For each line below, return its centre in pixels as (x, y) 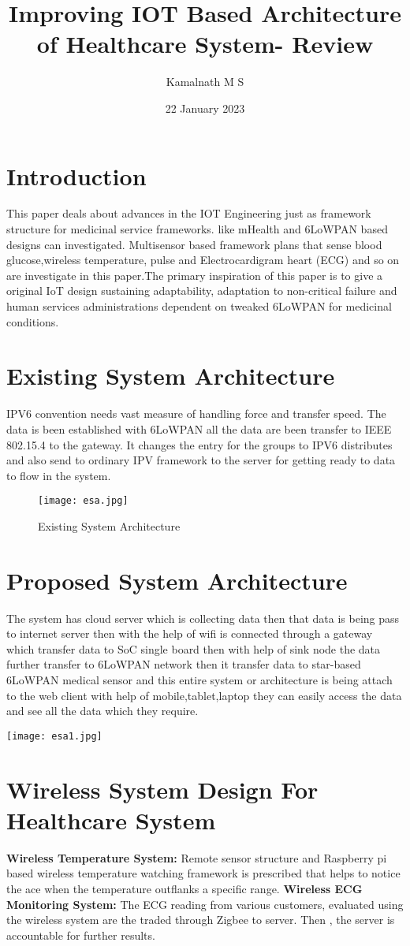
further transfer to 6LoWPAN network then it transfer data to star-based (184, 664)
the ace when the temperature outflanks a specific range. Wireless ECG (184, 888)
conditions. (33, 321)
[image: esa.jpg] (83, 501)
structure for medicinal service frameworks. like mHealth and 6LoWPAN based (197, 229)
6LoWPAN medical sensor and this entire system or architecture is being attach (199, 680)
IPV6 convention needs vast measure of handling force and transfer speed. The (196, 413)
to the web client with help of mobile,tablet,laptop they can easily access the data (204, 695)
